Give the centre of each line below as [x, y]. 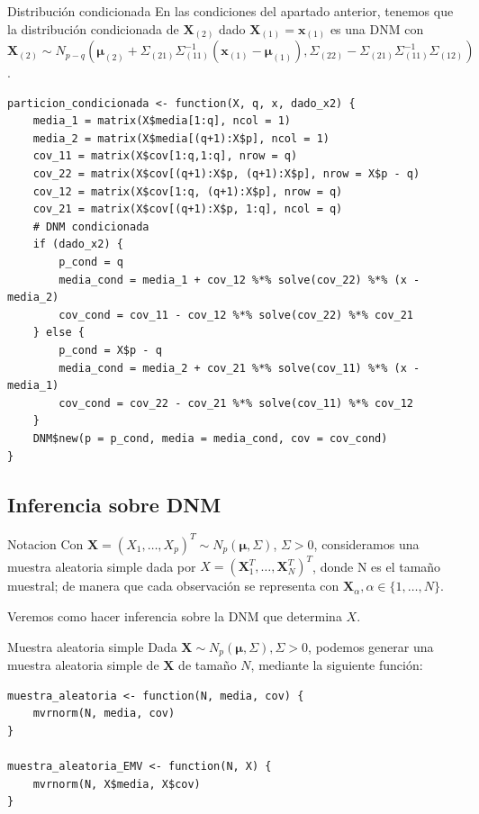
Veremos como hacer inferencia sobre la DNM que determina [175, 615]
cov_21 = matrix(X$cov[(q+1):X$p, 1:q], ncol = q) [188, 209]
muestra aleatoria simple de [83, 665]
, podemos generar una [371, 646]
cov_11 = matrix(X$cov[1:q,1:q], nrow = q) [165, 156]
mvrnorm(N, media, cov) [104, 714]
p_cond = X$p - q [110, 351]
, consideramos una [366, 543]
